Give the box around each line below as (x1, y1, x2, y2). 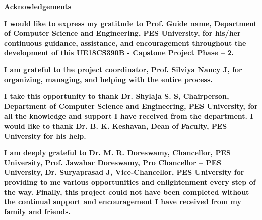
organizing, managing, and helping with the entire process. (4, 74, 213, 84)
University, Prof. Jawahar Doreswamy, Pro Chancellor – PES (4, 157, 221, 167)
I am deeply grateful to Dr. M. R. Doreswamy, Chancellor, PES (4, 147, 231, 158)
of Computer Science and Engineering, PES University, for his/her (4, 28, 241, 38)
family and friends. (4, 206, 71, 216)
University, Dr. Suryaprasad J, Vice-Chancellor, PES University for (4, 167, 244, 177)
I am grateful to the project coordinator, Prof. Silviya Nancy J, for (4, 64, 242, 74)
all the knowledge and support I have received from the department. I (4, 111, 253, 121)
